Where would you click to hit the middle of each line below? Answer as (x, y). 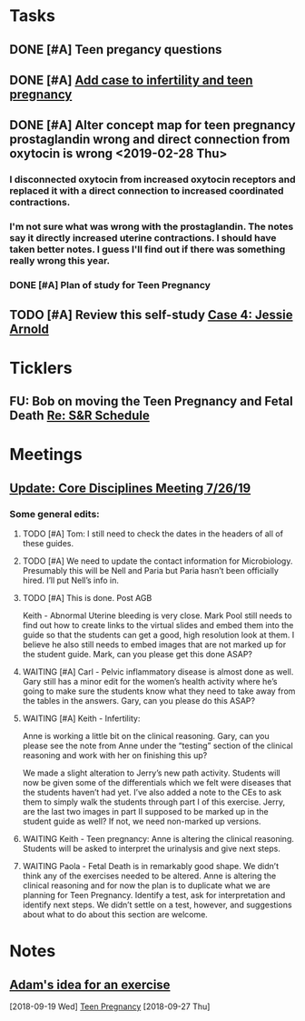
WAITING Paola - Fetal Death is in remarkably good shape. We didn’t (151, 866)
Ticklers (41, 368)
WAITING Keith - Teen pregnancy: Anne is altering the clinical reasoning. (158, 838)
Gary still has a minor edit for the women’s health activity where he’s (150, 681)
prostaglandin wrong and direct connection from (150, 140)
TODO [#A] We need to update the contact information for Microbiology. (157, 561)
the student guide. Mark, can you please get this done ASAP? (137, 654)
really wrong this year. (60, 261)
